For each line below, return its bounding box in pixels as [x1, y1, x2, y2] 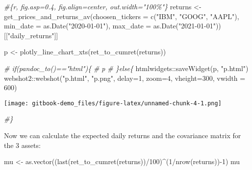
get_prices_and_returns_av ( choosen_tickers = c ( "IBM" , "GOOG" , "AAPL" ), [4, 11, 239, 21]
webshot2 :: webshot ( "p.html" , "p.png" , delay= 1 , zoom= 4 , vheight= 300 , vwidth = [4, 73, 246, 83]
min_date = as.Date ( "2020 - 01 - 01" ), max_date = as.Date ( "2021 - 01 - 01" [4, 21, 216, 31]
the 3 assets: [4, 140, 41, 150]
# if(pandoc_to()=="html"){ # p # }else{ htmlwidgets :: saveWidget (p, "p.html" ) [4, 63, 249, 73]
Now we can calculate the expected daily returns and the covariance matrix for [4, 130, 241, 140]
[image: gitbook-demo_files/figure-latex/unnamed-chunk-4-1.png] [4, 99, 222, 107]
